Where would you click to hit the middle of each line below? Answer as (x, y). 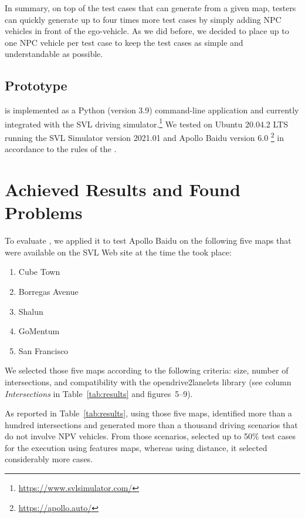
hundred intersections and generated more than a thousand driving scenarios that (151, 424)
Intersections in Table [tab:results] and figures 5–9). (99, 393)
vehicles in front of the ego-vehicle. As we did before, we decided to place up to (147, 31)
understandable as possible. (54, 54)
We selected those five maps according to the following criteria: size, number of (147, 370)
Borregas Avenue (48, 291)
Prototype (36, 85)
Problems (44, 212)
